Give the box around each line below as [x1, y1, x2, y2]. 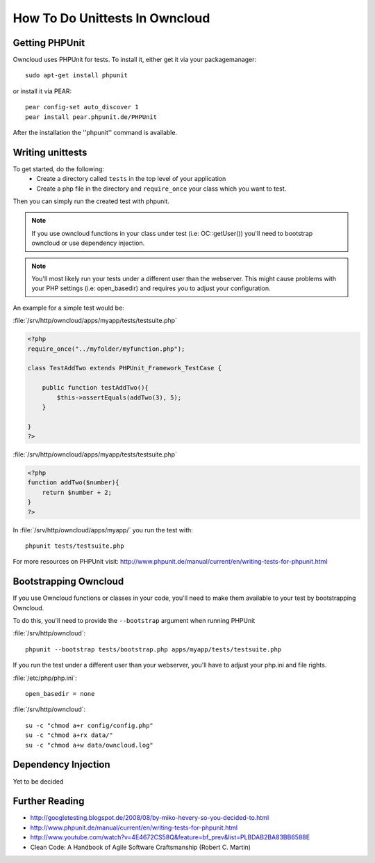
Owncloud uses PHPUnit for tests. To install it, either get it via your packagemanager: [12, 56, 257, 64]
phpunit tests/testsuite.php [25, 542, 124, 550]
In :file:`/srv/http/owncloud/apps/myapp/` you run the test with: [12, 525, 194, 534]
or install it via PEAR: [12, 87, 72, 95]
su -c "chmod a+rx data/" [25, 731, 114, 739]
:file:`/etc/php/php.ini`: [12, 674, 77, 682]
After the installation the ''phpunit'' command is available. [12, 129, 177, 137]
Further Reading [12, 795, 85, 807]
